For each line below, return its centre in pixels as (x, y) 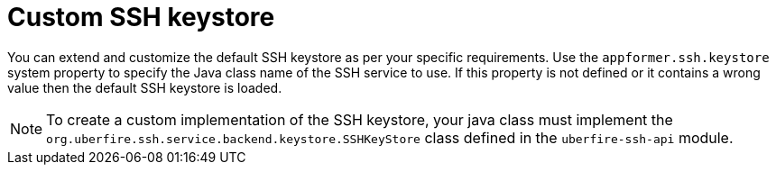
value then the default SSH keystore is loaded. (145, 87)
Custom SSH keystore (141, 17)
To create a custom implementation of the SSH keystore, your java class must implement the (360, 119)
